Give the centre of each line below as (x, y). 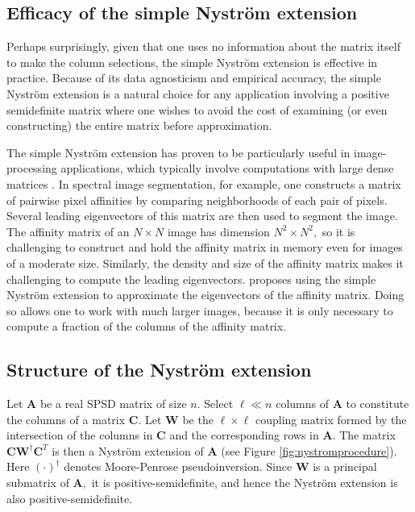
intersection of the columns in (80, 435)
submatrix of (38, 483)
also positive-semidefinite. (70, 498)
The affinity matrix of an (68, 231)
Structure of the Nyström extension (159, 370)
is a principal (345, 466)
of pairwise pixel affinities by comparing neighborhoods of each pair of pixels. (197, 200)
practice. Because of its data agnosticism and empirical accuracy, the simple (194, 78)
